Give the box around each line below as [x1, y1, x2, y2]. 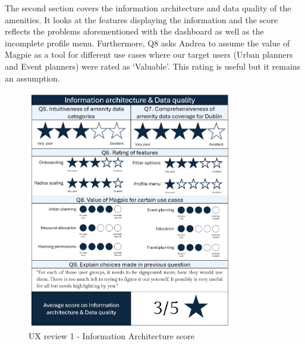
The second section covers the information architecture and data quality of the [5, 2, 291, 14]
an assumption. [5, 71, 60, 84]
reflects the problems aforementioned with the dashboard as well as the [5, 25, 264, 37]
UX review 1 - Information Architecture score [29, 330, 195, 342]
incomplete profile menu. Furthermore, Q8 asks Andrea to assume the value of [5, 36, 290, 49]
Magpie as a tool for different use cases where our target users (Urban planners [5, 48, 293, 61]
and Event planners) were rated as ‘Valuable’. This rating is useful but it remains [5, 60, 301, 72]
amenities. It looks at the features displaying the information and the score [5, 13, 278, 26]
